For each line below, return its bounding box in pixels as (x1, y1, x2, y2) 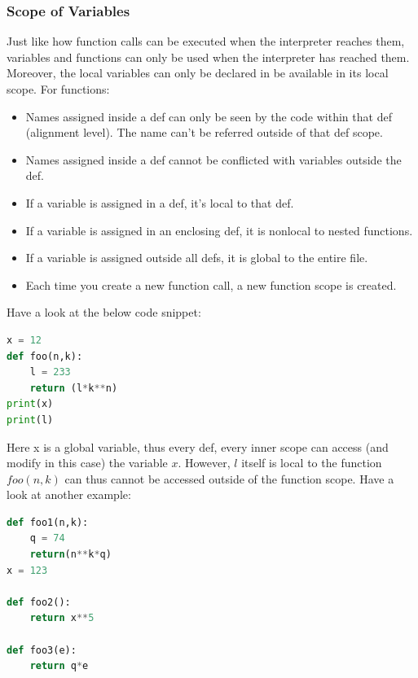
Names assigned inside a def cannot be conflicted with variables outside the (25, 151, 402, 168)
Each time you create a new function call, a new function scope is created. (25, 276, 397, 293)
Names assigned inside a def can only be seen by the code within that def (25, 107, 392, 125)
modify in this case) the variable (7, 454, 168, 471)
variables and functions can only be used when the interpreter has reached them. (7, 48, 410, 65)
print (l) (7, 413, 54, 426)
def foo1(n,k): (7, 516, 89, 528)
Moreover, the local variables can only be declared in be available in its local (7, 64, 389, 81)
